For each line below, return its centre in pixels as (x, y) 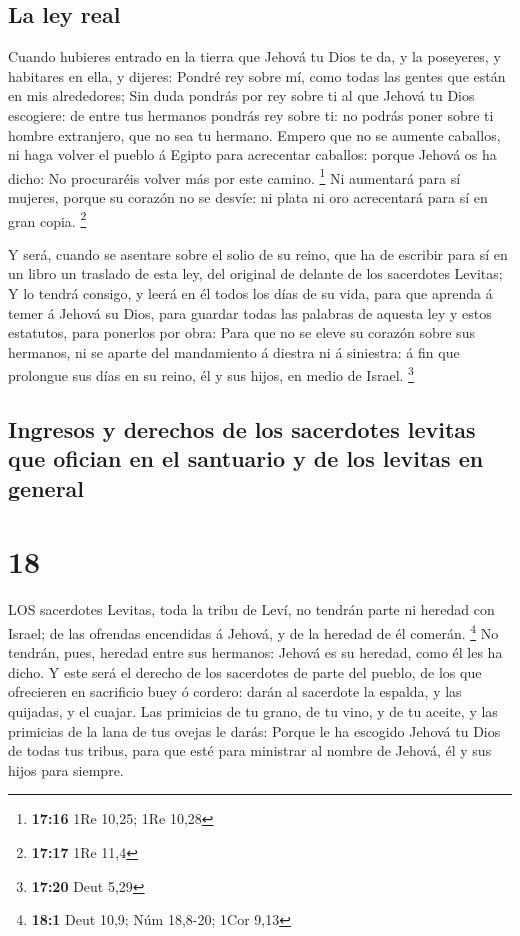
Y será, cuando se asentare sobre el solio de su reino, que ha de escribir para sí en (258, 253)
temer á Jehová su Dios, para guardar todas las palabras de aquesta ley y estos (250, 312)
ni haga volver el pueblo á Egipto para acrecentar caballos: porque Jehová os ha (252, 154)
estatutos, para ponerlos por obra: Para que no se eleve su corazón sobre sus (241, 332)
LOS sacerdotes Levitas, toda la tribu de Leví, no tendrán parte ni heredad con (251, 609)
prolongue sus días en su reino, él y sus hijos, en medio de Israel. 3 (211, 374)
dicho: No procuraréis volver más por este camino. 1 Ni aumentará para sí (234, 176)
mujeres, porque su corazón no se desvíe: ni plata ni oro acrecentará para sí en (248, 197)
